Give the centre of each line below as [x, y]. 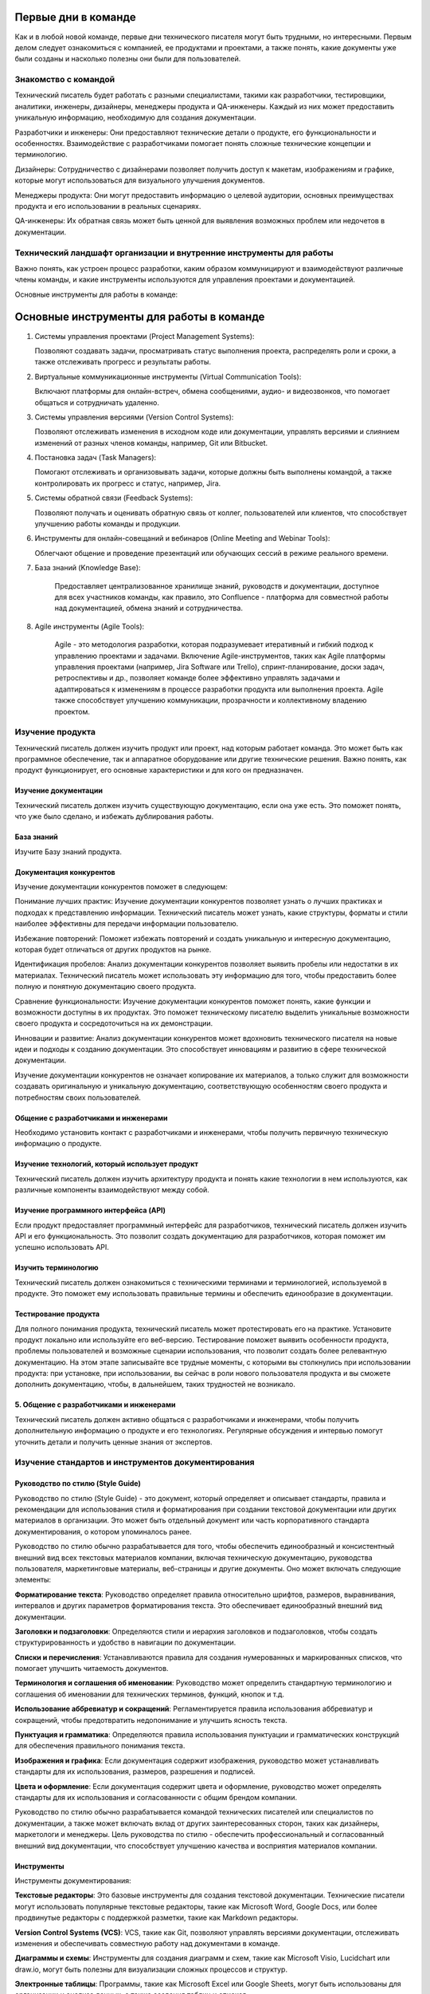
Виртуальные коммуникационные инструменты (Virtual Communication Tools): [168, 376]
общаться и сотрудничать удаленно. [97, 402]
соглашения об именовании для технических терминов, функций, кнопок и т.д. [150, 1694]
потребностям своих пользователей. [78, 1097]
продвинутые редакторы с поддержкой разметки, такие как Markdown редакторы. [156, 1917]
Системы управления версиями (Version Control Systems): [134, 417]
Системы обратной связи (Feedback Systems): [114, 498]
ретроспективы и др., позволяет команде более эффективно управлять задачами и [197, 678]
